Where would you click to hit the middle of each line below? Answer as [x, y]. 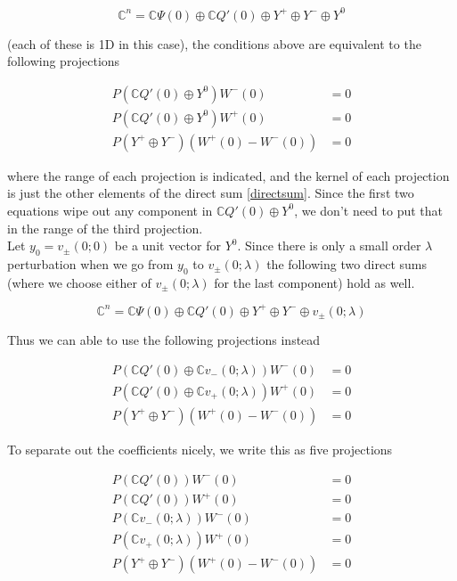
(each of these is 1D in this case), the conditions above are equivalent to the [214, 43]
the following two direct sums [347, 263]
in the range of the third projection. [105, 228]
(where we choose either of [79, 282]
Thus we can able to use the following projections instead [164, 340]
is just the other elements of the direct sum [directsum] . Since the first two [211, 193]
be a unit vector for [167, 245]
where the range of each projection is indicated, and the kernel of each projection [228, 175]
